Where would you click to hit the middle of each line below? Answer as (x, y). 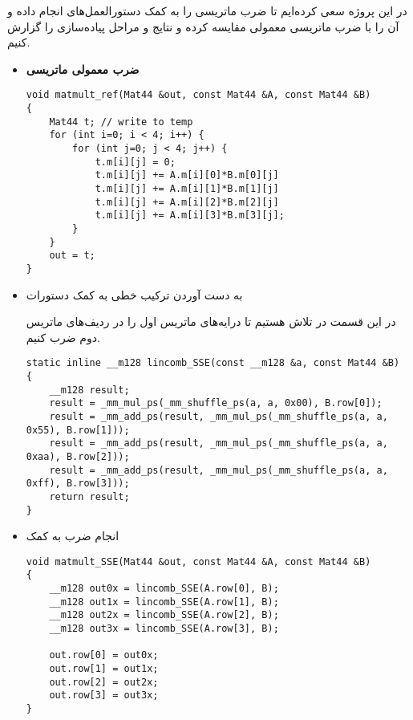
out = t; (72, 256)
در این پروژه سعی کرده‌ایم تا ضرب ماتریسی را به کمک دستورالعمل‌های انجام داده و (207, 10)
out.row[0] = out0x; (104, 655)
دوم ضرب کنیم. (63, 337)
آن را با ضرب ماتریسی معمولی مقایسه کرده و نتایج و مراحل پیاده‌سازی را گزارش (203, 26)
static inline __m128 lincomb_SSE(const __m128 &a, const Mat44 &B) (213, 363)
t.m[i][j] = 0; (135, 162)
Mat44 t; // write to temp (121, 122)
